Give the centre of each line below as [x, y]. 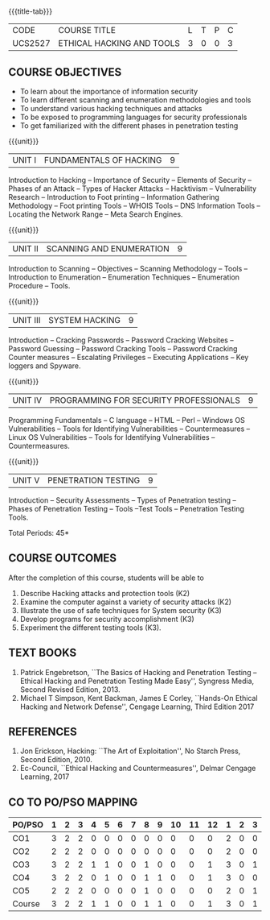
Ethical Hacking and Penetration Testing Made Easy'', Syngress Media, [137, 681]
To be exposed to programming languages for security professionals [133, 117]
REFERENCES [43, 732]
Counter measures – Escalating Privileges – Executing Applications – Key [129, 357]
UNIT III [27, 320]
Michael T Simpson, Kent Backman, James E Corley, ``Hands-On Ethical [139, 698]
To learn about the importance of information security [109, 91]
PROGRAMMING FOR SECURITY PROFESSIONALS [145, 400]
